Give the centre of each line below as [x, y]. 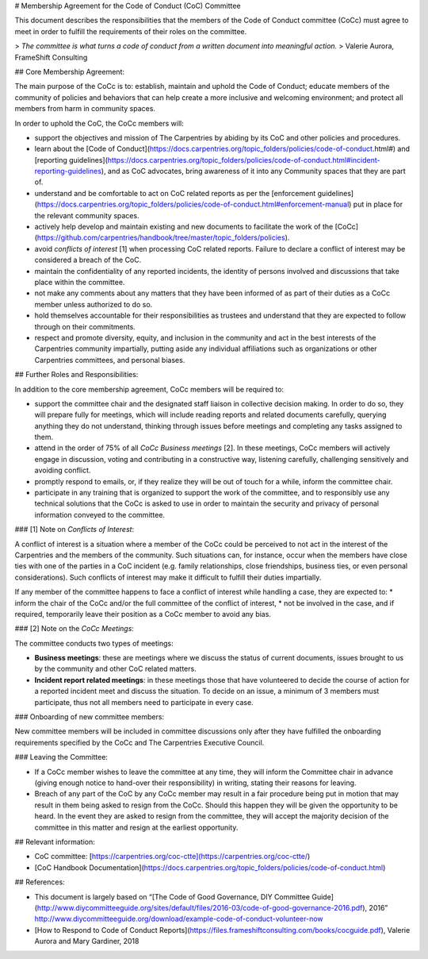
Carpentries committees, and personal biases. [110, 360]
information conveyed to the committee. [100, 514]
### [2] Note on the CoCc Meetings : [75, 629]
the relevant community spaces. [87, 215]
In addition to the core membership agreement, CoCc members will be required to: [149, 389]
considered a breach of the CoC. [88, 260]
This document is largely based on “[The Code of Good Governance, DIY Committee [172, 896]
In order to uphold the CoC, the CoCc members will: [99, 123]
